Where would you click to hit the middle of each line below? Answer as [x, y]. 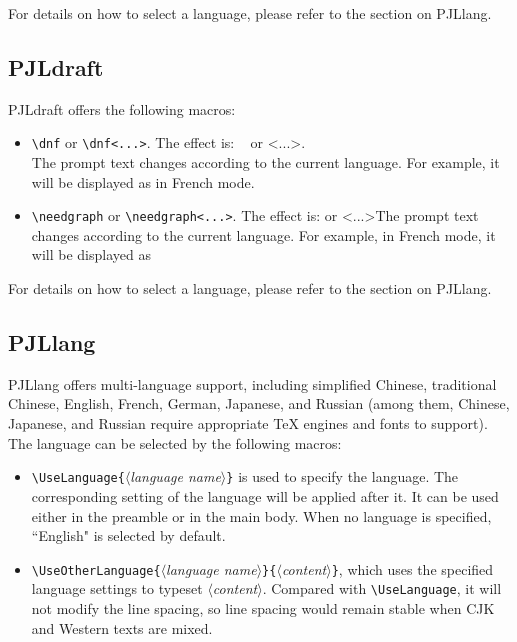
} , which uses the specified [412, 568]
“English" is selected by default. [128, 535]
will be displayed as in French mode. [143, 181]
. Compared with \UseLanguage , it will [382, 588]
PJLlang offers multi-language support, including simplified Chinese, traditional [252, 383]
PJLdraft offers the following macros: [122, 108]
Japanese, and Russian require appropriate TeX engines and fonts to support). [248, 423]
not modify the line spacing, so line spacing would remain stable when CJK [263, 608]
